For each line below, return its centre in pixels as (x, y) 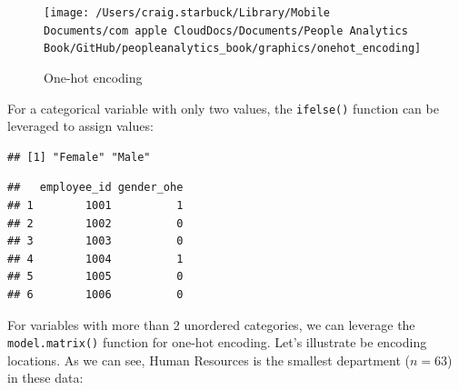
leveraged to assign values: (80, 126)
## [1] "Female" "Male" (79, 157)
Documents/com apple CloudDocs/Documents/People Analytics (226, 30)
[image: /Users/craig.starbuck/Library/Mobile (187, 13)
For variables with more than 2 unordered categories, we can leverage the (211, 324)
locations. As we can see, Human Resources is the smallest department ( (209, 360)
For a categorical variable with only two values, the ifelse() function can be (223, 108)
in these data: (45, 378)
